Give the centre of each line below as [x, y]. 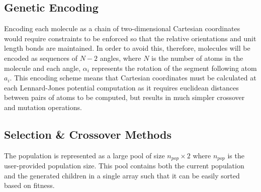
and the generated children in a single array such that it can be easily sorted [122, 175]
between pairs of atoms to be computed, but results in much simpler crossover [124, 97]
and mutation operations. [43, 107]
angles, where [120, 58]
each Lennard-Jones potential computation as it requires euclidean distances [121, 87]
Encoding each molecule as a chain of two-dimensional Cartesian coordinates [122, 28]
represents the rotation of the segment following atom [174, 68]
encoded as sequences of [41, 58]
